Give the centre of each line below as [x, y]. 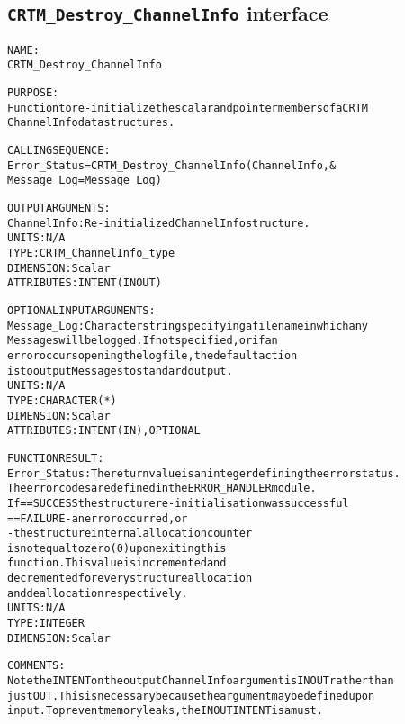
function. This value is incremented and [117, 563]
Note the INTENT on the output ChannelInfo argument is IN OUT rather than [201, 681]
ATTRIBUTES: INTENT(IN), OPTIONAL [104, 431]
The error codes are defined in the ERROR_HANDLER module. [162, 489]
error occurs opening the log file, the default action [153, 355]
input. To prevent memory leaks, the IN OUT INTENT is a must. [165, 711]
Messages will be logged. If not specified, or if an [143, 341]
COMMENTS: [36, 666]
